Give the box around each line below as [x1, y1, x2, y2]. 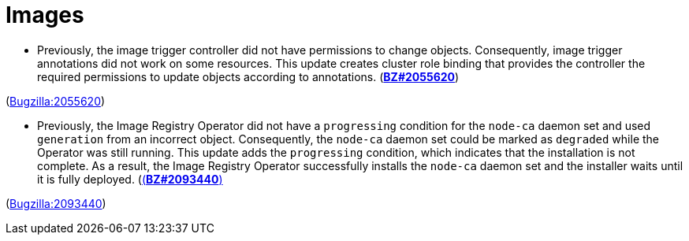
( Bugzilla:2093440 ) [6, 196, 106, 210]
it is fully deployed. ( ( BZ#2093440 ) [37, 172, 223, 186]
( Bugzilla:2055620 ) [6, 94, 106, 108]
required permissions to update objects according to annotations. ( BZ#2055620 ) [37, 69, 460, 83]
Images [6, 2, 84, 28]
